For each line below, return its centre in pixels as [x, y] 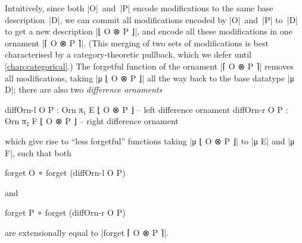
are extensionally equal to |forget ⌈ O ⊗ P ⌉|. [87, 232]
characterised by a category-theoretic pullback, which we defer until [128, 54]
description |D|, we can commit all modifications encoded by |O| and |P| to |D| [151, 19]
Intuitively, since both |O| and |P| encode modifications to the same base [139, 8]
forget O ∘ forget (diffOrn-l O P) [65, 173]
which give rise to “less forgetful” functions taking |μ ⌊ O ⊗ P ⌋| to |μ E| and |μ [150, 141]
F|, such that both [38, 152]
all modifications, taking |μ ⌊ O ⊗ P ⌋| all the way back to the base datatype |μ [150, 78]
